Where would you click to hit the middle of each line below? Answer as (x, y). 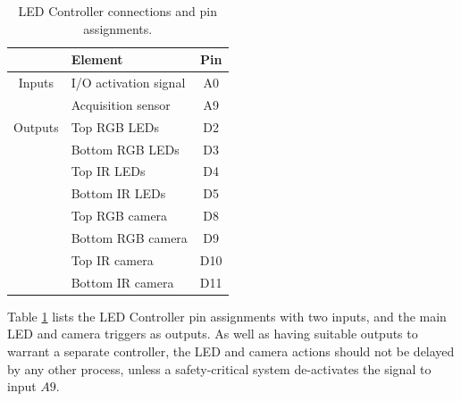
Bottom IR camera (122, 282)
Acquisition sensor (121, 104)
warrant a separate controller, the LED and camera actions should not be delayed (231, 351)
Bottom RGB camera (129, 237)
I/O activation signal (128, 83)
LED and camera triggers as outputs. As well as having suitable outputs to (213, 334)
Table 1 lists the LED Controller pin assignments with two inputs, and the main (227, 316)
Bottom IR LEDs (118, 193)
